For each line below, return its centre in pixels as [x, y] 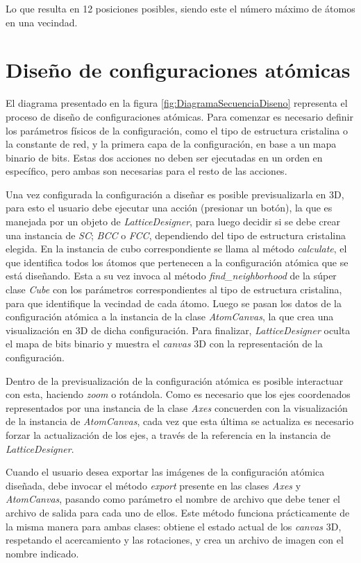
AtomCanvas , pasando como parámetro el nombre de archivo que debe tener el [173, 499]
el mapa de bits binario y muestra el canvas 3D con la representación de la [164, 344]
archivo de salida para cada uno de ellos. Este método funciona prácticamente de [178, 512]
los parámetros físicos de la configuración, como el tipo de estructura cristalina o [177, 130]
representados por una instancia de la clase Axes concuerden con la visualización [177, 407]
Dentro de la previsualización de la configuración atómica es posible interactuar [175, 380]
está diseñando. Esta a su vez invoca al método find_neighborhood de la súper [171, 276]
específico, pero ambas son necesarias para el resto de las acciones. [146, 171]
